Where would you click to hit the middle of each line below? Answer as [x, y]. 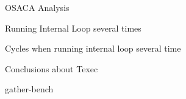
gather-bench [29, 89]
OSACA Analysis [37, 7]
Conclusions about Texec [52, 68]
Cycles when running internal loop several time [93, 48]
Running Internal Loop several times [73, 28]
